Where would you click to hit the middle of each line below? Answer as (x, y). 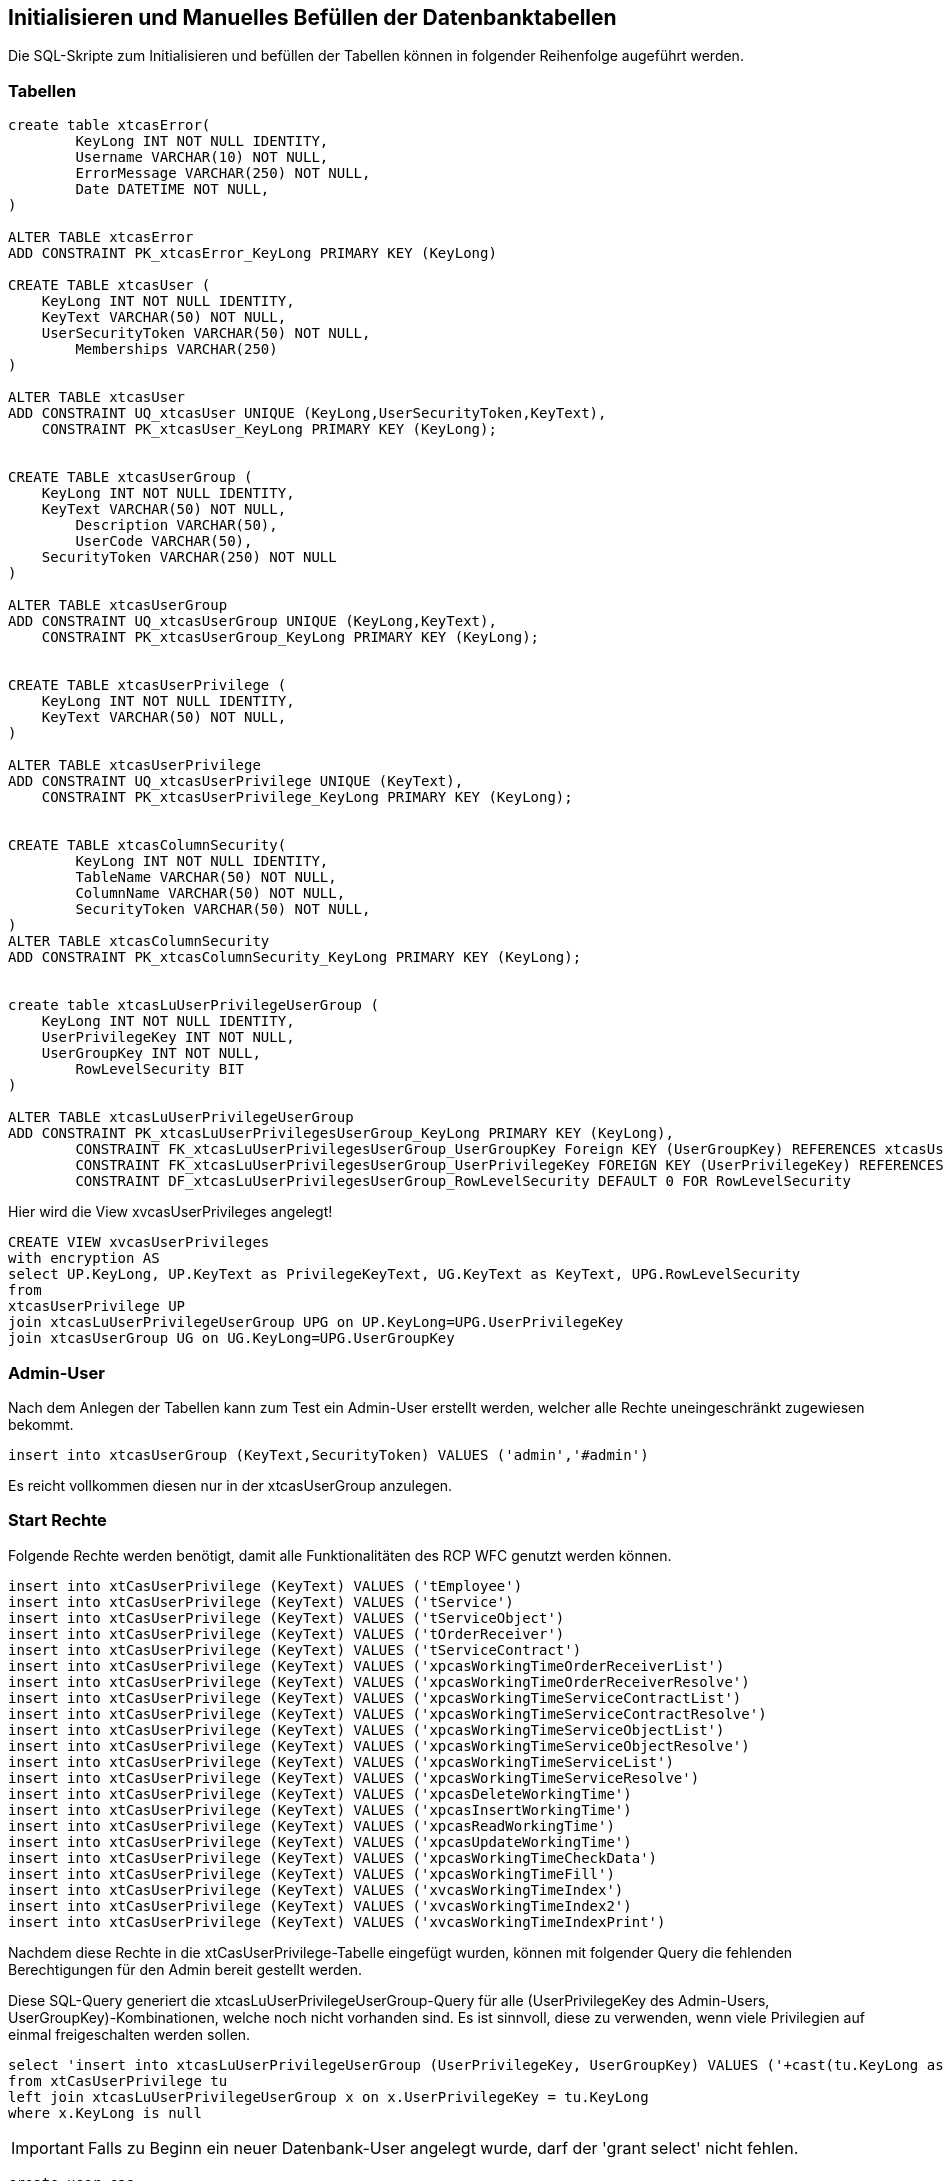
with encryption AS (84, 1258)
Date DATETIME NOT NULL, (172, 189)
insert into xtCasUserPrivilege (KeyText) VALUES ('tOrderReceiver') (286, 1633)
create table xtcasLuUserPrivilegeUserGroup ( (193, 1005)
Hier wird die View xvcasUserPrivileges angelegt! (170, 1212)
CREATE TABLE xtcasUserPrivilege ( (147, 685)
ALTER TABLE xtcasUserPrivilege (134, 765)
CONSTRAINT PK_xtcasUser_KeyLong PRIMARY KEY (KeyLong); (269, 429)
